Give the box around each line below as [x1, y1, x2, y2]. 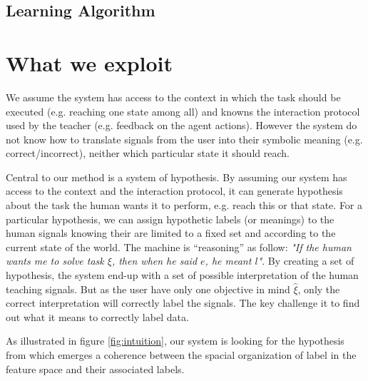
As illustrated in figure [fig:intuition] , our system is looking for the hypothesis [6, 333, 344, 348]
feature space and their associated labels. [6, 361, 185, 376]
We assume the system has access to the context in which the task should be [6, 89, 341, 104]
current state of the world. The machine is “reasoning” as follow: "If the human [6, 239, 352, 254]
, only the [297, 281, 340, 296]
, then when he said [111, 253, 198, 268]
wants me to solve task [6, 253, 104, 268]
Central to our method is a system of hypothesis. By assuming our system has [6, 169, 347, 184]
